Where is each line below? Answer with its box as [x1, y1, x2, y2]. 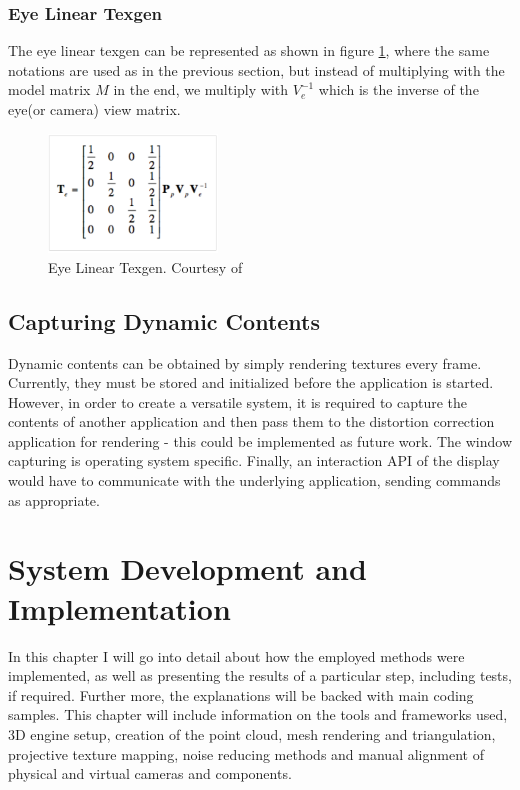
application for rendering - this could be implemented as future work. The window [8, 430, 512, 451]
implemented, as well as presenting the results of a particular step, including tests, [8, 665, 512, 686]
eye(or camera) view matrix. [8, 99, 181, 119]
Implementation [8, 587, 231, 628]
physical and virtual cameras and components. [8, 763, 292, 784]
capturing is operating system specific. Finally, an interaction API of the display [8, 450, 500, 471]
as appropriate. [8, 489, 100, 510]
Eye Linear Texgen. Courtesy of [48, 256, 243, 277]
